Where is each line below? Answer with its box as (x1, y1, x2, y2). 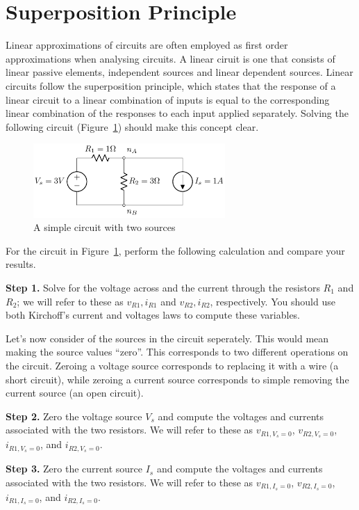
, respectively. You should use (210, 294, 335, 308)
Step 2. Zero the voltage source (6, 408, 142, 423)
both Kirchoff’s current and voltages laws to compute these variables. (6, 308, 301, 322)
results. (6, 257, 36, 271)
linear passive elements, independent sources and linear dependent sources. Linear (6, 65, 353, 79)
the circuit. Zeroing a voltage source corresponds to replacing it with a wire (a (6, 358, 339, 372)
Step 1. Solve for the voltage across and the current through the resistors (6, 280, 320, 294)
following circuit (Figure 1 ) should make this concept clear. (6, 119, 259, 134)
